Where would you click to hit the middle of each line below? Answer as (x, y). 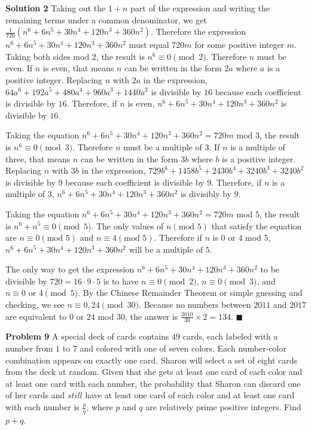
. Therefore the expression (199, 31)
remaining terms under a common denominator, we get (106, 19)
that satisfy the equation (257, 225)
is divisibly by (206, 194)
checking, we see (35, 305)
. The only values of (127, 225)
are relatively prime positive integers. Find (223, 407)
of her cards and (35, 395)
